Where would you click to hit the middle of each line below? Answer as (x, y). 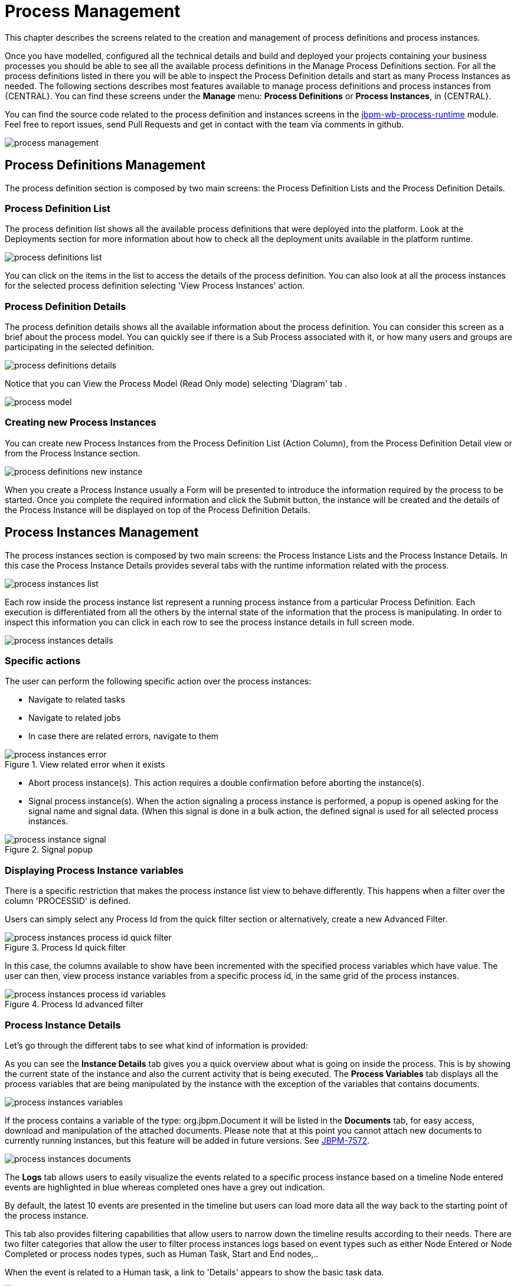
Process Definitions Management (105, 165)
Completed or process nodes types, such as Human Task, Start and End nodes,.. (162, 1254)
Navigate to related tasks (77, 700)
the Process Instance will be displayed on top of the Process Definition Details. (158, 510)
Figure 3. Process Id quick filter (66, 948)
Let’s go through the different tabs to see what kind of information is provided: (156, 1045)
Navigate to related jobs (75, 718)
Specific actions (43, 661)
